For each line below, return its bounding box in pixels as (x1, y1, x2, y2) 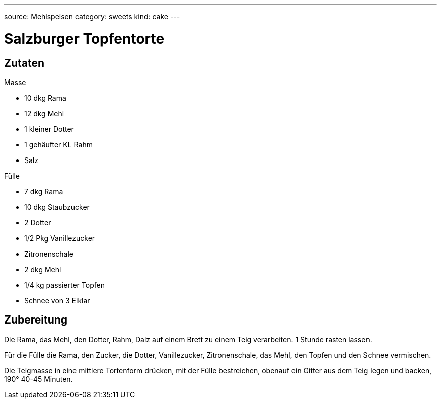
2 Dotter (24, 218, 51, 227)
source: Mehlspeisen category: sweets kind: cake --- (4, 12, 180, 21)
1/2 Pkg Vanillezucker (24, 233, 95, 243)
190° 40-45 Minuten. (4, 374, 73, 383)
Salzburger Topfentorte (4, 30, 165, 47)
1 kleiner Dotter (24, 124, 74, 133)
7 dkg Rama (24, 187, 63, 196)
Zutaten (4, 56, 45, 69)
